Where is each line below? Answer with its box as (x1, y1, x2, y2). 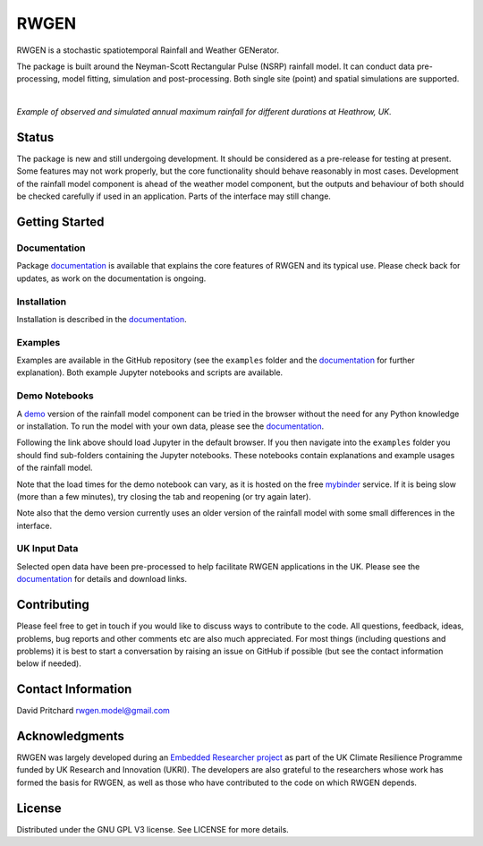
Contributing (16, 597, 89, 612)
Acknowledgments (16, 729, 125, 743)
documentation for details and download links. (16, 574, 188, 585)
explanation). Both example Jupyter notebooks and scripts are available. (16, 367, 284, 378)
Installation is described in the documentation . (16, 313, 187, 324)
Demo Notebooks (16, 389, 94, 402)
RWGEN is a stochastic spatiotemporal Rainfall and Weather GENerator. (16, 45, 280, 56)
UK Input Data (16, 543, 79, 555)
